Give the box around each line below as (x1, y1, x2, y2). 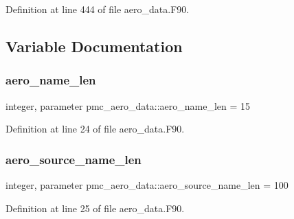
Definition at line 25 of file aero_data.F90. (5, 200, 185, 215)
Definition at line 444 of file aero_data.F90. (5, 2, 190, 16)
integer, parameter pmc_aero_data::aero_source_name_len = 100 (5, 178, 289, 192)
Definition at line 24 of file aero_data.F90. (5, 122, 185, 136)
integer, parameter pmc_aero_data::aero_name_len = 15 (5, 98, 251, 113)
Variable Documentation (5, 35, 183, 56)
